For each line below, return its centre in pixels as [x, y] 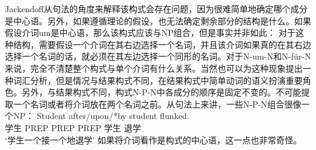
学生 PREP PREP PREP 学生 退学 [73, 127]
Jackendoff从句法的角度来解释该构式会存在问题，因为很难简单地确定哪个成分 [156, 9]
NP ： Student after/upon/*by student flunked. [101, 116]
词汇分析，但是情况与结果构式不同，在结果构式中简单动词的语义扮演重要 [158, 80]
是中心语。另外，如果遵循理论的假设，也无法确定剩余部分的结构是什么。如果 [158, 20]
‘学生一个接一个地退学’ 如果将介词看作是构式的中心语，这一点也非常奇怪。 [153, 139]
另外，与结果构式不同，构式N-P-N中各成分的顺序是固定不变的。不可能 [161, 92]
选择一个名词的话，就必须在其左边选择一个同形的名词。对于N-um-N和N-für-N [158, 56]
